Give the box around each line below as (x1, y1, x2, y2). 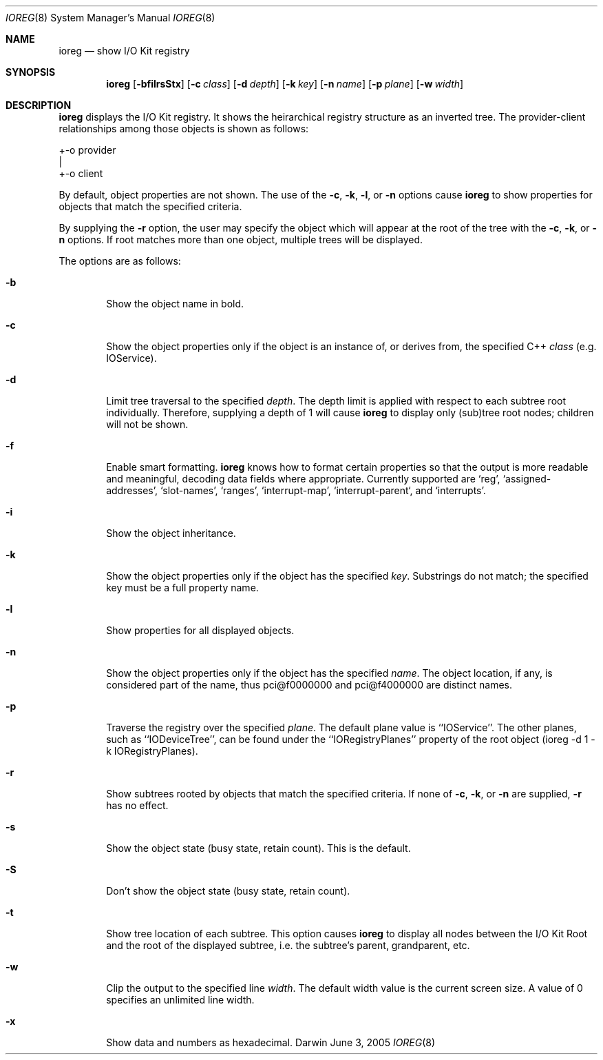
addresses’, (106, 485, 158, 496)
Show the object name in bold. (106, 298, 244, 309)
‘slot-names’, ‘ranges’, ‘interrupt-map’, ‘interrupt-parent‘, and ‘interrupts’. (160, 485, 486, 496)
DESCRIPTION (6, 99, 72, 111)
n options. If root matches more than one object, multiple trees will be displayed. (59, 234, 423, 245)
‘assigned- (502, 473, 551, 485)
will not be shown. (106, 418, 189, 430)
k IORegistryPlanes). (106, 745, 198, 757)
